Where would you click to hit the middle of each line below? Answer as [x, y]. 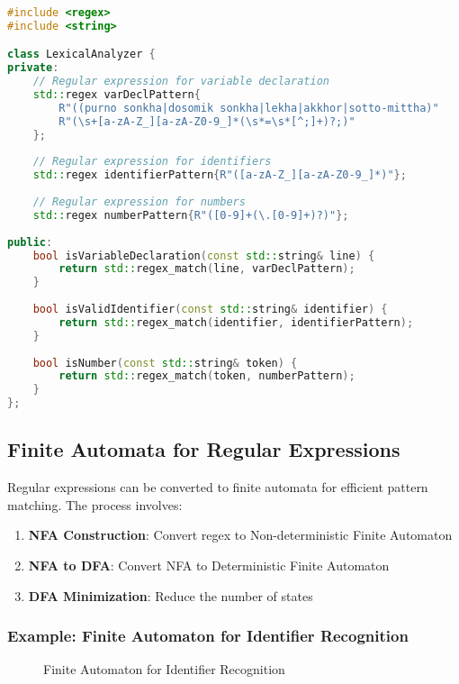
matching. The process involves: [95, 504]
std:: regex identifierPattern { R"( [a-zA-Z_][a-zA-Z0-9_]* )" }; [220, 175]
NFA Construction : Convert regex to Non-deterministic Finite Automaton [240, 535]
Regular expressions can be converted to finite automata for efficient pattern [218, 487]
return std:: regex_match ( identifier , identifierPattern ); [236, 322]
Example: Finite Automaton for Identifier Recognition [208, 636]
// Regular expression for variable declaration [181, 82]
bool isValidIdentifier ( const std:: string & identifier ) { [210, 310]
